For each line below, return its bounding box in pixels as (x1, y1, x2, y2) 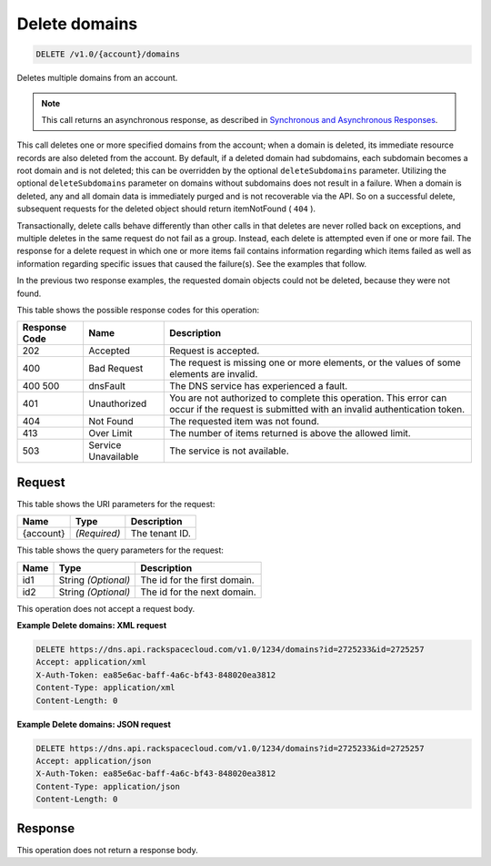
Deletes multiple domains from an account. (16, 73, 178, 84)
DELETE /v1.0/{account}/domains (35, 49, 181, 59)
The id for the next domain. (140, 586, 256, 598)
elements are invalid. (169, 368, 258, 381)
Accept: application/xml (35, 657, 147, 667)
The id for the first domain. (140, 574, 255, 586)
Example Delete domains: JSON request (16, 718, 172, 729)
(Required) (75, 527, 121, 540)
